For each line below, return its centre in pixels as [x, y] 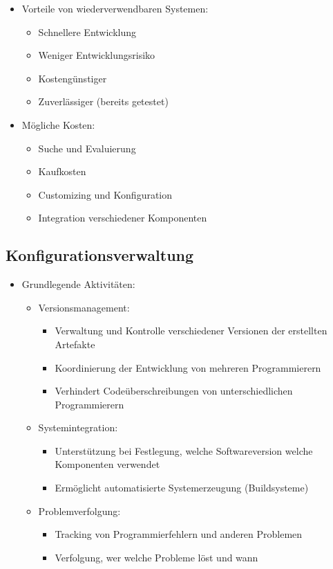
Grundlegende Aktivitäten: [78, 284]
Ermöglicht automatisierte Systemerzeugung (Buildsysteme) [182, 488]
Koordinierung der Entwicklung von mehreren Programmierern [188, 367]
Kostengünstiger [73, 78]
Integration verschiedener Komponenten [123, 218]
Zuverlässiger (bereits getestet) [103, 101]
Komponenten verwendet [107, 464]
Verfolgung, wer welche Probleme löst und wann [156, 557]
